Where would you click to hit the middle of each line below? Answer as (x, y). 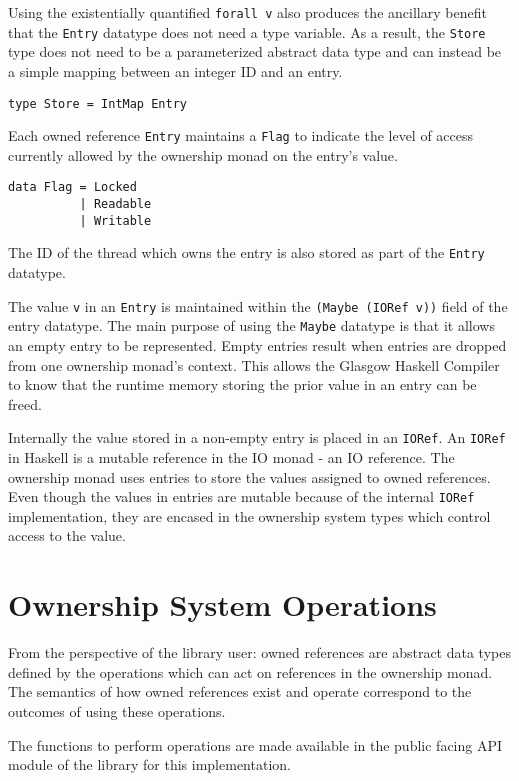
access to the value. (67, 535)
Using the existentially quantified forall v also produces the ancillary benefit (247, 12)
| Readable (115, 204)
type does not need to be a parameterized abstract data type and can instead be (255, 51)
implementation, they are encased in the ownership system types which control (249, 515)
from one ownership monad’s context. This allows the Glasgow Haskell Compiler (254, 364)
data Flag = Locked (72, 187)
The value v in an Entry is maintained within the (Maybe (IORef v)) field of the (258, 305)
